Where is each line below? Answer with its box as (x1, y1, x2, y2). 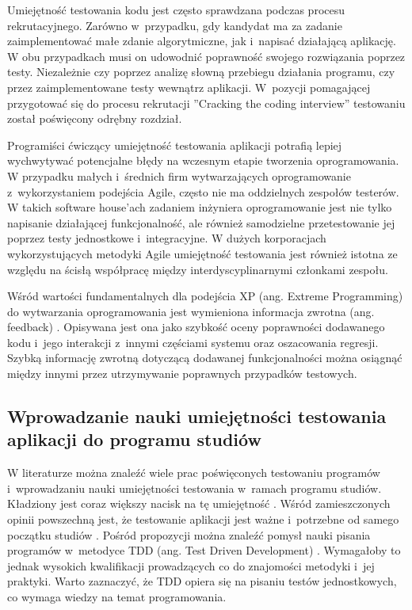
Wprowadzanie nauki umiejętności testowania (7, 404, 387, 429)
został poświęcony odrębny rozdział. (7, 110, 182, 127)
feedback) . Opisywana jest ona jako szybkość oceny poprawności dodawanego (7, 318, 385, 335)
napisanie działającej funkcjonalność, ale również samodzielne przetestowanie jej (7, 214, 395, 231)
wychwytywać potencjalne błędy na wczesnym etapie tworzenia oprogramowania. (7, 152, 399, 169)
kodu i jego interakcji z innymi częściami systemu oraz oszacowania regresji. (7, 334, 379, 350)
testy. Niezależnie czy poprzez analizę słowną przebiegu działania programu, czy (7, 63, 395, 80)
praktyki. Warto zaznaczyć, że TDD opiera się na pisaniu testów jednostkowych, (7, 573, 397, 589)
